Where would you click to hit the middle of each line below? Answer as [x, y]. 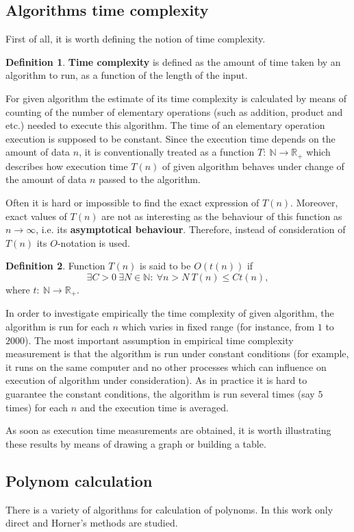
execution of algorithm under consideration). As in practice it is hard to [156, 380]
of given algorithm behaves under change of [253, 166]
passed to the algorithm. [149, 179]
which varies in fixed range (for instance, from [218, 327]
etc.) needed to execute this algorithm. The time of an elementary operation [165, 125]
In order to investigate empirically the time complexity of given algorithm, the [170, 313]
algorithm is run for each [58, 327]
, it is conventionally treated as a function [167, 152]
